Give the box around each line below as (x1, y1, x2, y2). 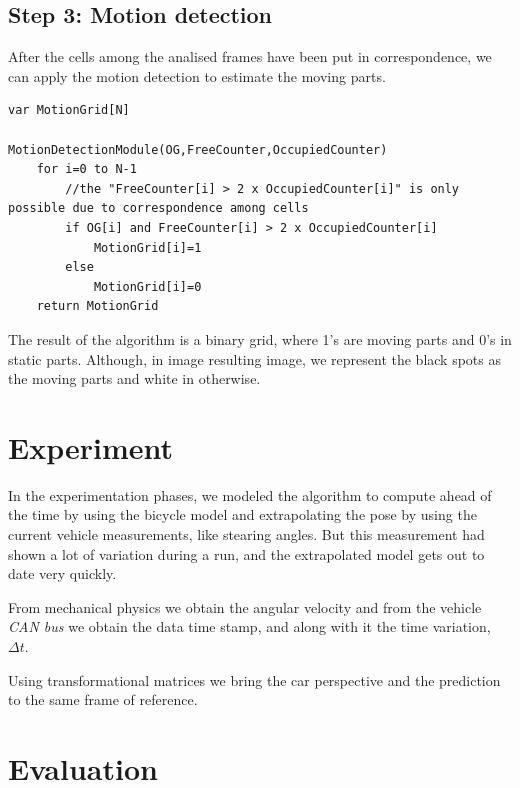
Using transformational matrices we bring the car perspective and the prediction (8, 669, 501, 690)
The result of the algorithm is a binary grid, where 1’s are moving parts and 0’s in (8, 328, 512, 349)
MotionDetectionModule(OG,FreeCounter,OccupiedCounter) (8, 142, 388, 157)
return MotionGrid (36, 299, 159, 314)
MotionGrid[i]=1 (93, 240, 202, 255)
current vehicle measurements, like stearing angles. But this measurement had (8, 524, 485, 545)
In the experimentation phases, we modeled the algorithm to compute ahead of (8, 484, 492, 505)
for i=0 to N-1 (36, 162, 137, 177)
